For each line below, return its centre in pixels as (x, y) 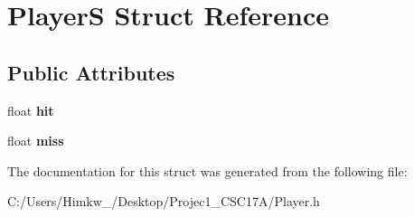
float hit (31, 110)
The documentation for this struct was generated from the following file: (207, 170)
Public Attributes (91, 72)
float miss (36, 141)
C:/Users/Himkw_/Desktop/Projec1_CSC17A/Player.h (164, 201)
